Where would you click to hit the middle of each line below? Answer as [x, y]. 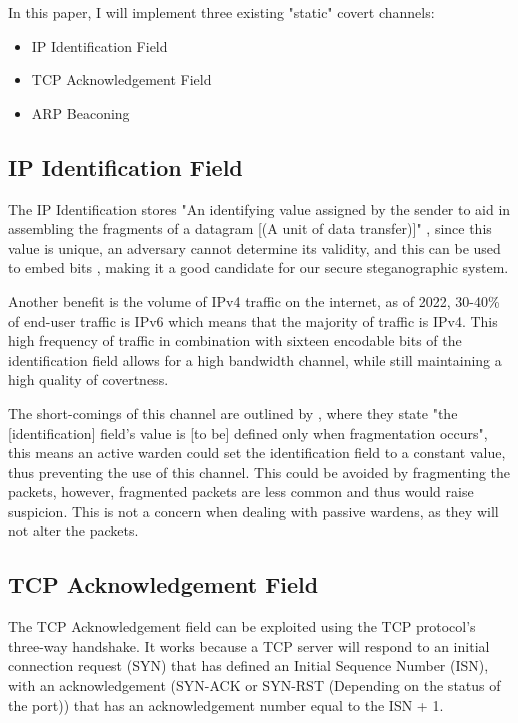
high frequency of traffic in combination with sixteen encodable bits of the [235, 340]
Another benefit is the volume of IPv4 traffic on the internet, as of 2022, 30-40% [254, 300]
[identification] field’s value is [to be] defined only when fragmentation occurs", [248, 432]
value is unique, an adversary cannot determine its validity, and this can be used [254, 247]
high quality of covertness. [88, 379]
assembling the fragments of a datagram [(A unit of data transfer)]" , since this [250, 228]
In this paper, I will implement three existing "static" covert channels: [221, 12]
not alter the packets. [73, 530]
